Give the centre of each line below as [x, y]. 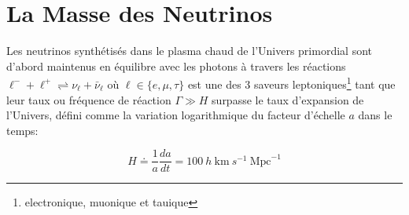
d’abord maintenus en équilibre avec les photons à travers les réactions [176, 66]
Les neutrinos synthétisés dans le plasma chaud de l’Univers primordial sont [189, 51]
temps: [22, 130]
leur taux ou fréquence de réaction [89, 99]
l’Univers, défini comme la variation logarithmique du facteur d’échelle [176, 115]
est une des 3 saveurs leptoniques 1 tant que [291, 83]
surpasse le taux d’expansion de [288, 99]
